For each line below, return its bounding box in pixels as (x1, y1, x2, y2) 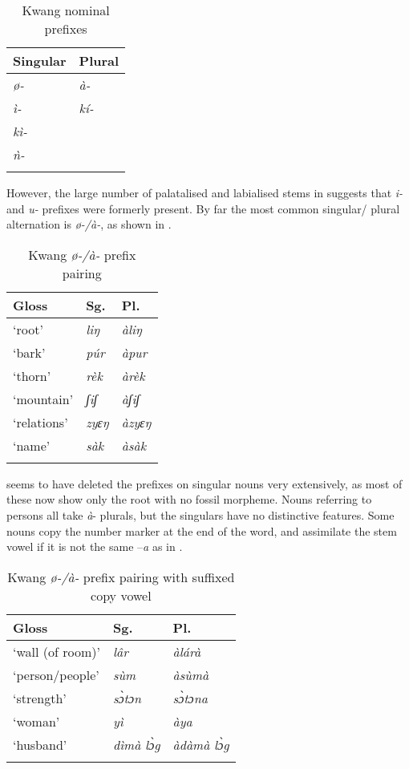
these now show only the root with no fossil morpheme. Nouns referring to (6, 491, 372, 508)
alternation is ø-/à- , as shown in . (6, 216, 172, 233)
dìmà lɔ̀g (112, 735, 160, 754)
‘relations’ (13, 412, 68, 431)
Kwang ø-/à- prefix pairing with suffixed (7, 567, 235, 586)
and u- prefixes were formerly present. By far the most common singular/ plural (6, 200, 400, 217)
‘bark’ (13, 342, 46, 362)
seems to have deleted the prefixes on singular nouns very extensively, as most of (6, 475, 403, 492)
